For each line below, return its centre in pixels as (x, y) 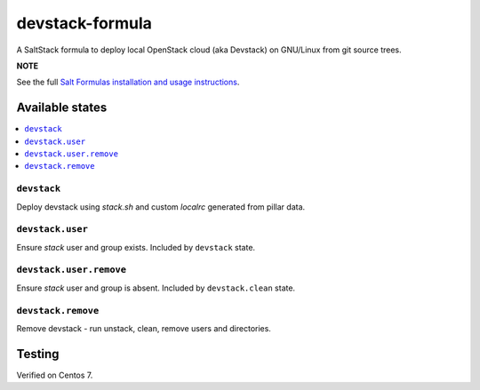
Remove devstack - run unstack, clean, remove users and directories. (144, 328)
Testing (38, 354)
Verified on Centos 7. (55, 375)
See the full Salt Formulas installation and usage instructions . (128, 82)
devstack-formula (84, 23)
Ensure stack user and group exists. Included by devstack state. (136, 247)
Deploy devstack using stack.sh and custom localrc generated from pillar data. (161, 207)
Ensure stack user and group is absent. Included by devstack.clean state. (156, 288)
